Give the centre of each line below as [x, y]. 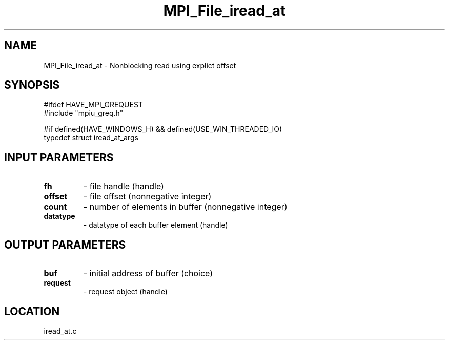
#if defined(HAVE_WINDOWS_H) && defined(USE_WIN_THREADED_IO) [163, 129]
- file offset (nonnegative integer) [147, 197]
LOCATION [32, 311]
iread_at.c [60, 331]
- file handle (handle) [124, 186]
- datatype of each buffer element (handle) [156, 225]
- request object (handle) [125, 292]
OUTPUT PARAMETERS [65, 245]
